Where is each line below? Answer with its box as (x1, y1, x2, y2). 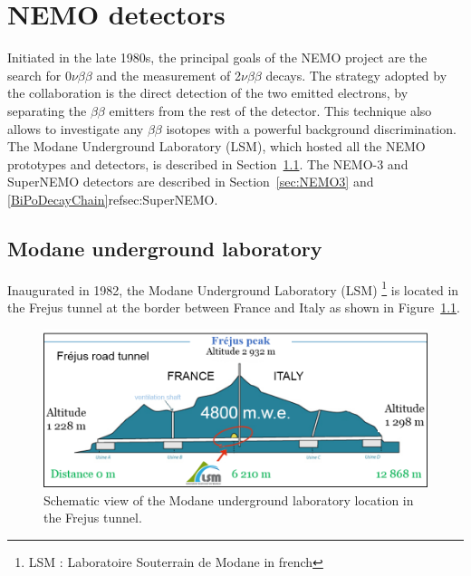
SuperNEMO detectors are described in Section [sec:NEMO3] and (7, 172, 374, 191)
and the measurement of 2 (96, 65, 241, 84)
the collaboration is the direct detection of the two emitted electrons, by (7, 83, 409, 102)
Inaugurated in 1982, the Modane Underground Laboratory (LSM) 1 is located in (7, 277, 459, 299)
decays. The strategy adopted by (265, 65, 447, 84)
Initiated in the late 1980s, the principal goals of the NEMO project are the (7, 48, 428, 67)
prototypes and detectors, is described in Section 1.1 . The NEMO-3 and (7, 154, 409, 173)
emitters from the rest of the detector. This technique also (109, 101, 432, 120)
